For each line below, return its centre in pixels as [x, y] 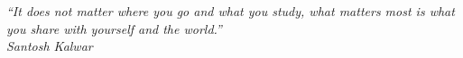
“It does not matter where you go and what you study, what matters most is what [231, 11]
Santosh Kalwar [50, 46]
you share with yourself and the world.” [114, 28]
